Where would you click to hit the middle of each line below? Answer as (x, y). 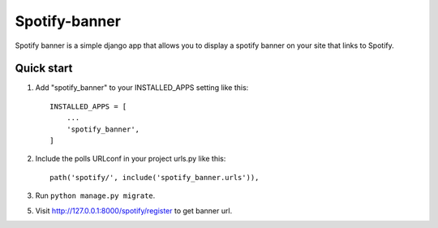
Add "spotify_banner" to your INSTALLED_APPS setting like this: (142, 88)
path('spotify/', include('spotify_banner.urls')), (155, 177)
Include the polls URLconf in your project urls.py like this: (131, 159)
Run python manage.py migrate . (95, 196)
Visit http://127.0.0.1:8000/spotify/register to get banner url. (134, 210)
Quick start (44, 69)
